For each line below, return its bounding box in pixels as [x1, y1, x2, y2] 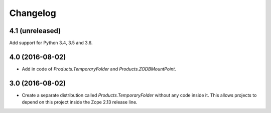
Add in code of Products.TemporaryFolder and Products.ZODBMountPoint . [22, 65, 177, 72]
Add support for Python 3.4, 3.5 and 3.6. [9, 40, 93, 46]
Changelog [9, 7, 56, 18]
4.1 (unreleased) [9, 26, 61, 35]
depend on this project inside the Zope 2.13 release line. [22, 99, 138, 105]
